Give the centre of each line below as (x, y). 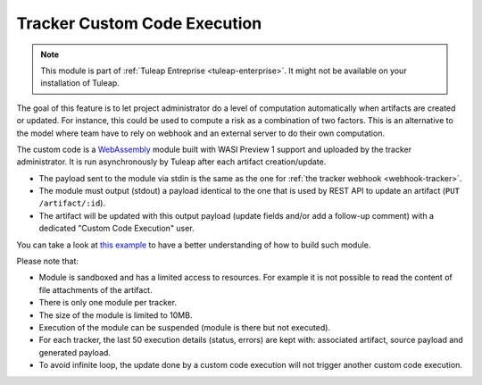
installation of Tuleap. (80, 83)
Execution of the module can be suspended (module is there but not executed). (184, 327)
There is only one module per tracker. (108, 303)
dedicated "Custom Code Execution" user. (117, 229)
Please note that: (48, 261)
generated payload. (75, 352)
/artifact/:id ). (72, 203)
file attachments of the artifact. (96, 289)
